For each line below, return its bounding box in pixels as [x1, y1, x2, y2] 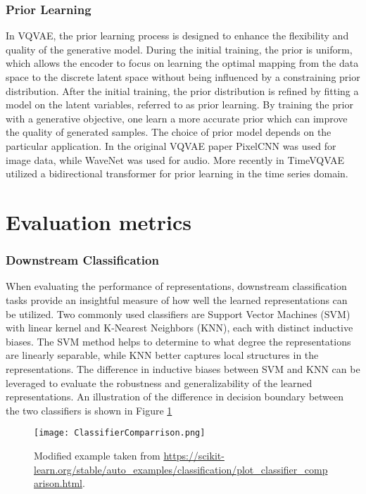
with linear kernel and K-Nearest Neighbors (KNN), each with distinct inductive [6, 320, 353, 335]
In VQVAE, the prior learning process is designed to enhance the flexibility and [6, 28, 349, 43]
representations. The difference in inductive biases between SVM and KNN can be [6, 361, 360, 376]
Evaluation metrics [6, 207, 191, 236]
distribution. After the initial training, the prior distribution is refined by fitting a [6, 83, 359, 98]
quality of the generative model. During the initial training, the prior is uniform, [6, 42, 353, 56]
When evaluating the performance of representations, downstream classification [6, 279, 347, 293]
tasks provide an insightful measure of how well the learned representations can [6, 292, 348, 307]
